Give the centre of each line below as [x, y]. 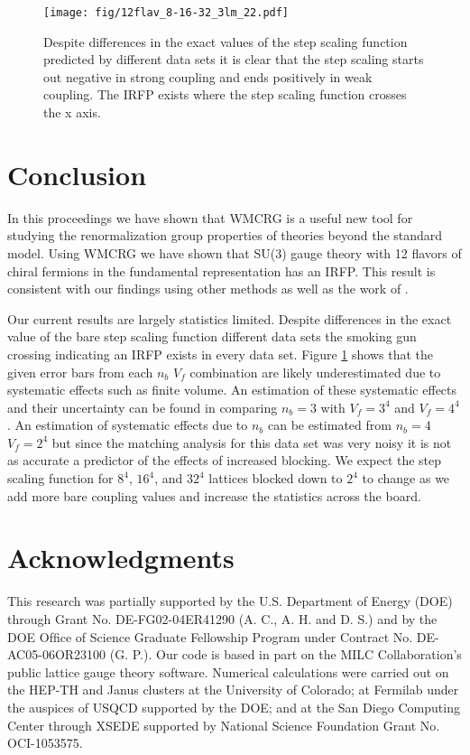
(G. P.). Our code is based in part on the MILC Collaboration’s [286, 654]
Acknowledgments [121, 558]
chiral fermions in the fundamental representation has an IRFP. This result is [221, 270]
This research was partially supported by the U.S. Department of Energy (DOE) [230, 601]
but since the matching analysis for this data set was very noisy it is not [252, 442]
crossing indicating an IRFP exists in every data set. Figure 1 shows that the [220, 354]
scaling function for [60, 478]
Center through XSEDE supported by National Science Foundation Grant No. [224, 725]
